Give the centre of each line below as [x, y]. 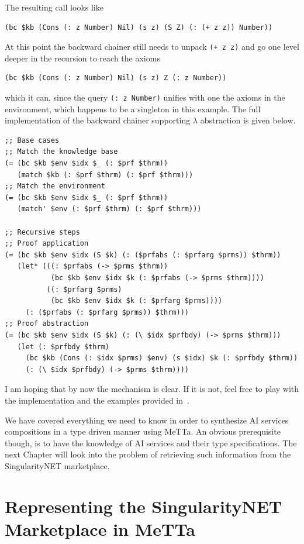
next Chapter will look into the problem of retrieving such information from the [148, 454]
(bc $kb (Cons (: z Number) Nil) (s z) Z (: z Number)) [116, 78]
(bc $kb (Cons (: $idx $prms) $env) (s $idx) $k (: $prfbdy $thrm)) [162, 358]
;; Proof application [47, 244]
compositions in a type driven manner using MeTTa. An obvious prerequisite [143, 431]
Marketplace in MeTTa [100, 528]
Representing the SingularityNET [144, 506]
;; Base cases [32, 140]
